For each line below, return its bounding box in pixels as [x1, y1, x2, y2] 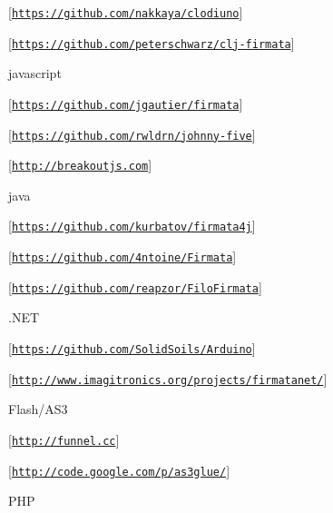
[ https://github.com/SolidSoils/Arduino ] [8, 339, 256, 358]
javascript [8, 64, 62, 83]
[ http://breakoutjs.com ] [8, 155, 152, 174]
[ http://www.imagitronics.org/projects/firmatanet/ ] [8, 369, 328, 388]
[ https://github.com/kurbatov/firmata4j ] [8, 216, 256, 235]
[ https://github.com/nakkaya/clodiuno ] [8, 3, 243, 21]
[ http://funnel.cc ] [8, 429, 120, 449]
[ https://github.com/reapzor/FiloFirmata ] [8, 277, 262, 296]
